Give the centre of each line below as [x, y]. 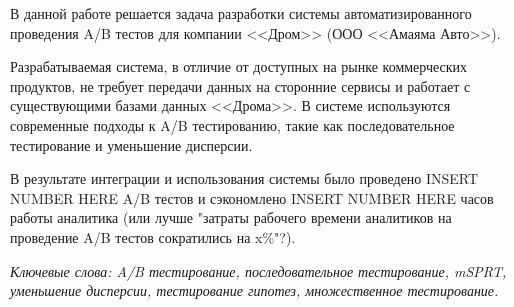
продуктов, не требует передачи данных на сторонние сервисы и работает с [240, 85]
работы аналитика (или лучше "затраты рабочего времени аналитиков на [231, 217]
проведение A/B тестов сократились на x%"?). [153, 236]
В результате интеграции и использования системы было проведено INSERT [244, 178]
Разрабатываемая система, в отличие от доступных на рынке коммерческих [239, 66]
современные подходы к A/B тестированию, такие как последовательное [232, 124]
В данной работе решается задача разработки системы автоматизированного [241, 13]
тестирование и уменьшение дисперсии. [131, 144]
